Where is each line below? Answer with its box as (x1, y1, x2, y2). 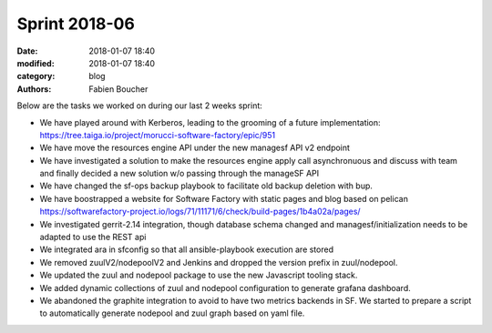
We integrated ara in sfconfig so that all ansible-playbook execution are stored (39, 244, 334, 255)
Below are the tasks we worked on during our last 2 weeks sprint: (16, 100, 263, 111)
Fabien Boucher (88, 83, 149, 95)
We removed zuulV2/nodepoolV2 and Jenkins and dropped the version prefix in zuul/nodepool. (39, 257, 398, 267)
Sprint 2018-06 (16, 14, 136, 34)
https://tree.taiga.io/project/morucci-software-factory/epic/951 (39, 129, 276, 140)
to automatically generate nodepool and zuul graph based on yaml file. (39, 308, 305, 318)
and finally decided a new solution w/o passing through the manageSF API (39, 168, 320, 179)
